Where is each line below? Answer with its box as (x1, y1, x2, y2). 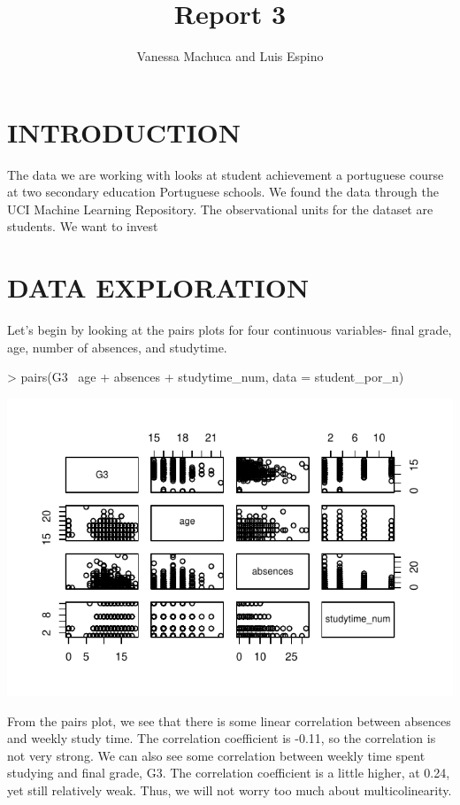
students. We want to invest (7, 217, 158, 236)
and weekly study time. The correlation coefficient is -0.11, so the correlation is (7, 729, 436, 747)
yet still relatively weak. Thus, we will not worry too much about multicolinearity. (7, 780, 452, 799)
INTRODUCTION (7, 113, 241, 150)
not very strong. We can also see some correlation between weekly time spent (7, 746, 425, 764)
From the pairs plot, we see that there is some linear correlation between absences (7, 711, 451, 730)
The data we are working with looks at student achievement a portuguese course (7, 165, 444, 183)
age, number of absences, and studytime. (7, 337, 227, 356)
